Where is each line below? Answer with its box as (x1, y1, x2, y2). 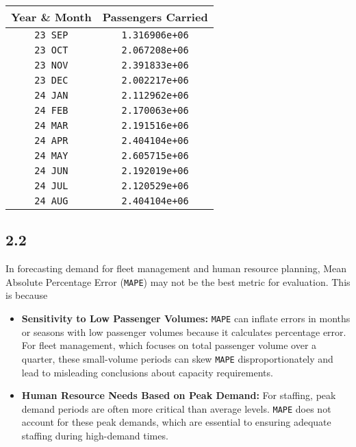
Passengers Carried (102, 9, 208, 25)
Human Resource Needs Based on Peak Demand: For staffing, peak (21, 388, 336, 402)
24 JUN (34, 165, 68, 176)
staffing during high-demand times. (21, 428, 168, 442)
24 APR (34, 135, 68, 146)
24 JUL (34, 180, 68, 191)
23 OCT (34, 45, 68, 56)
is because (5, 288, 48, 302)
